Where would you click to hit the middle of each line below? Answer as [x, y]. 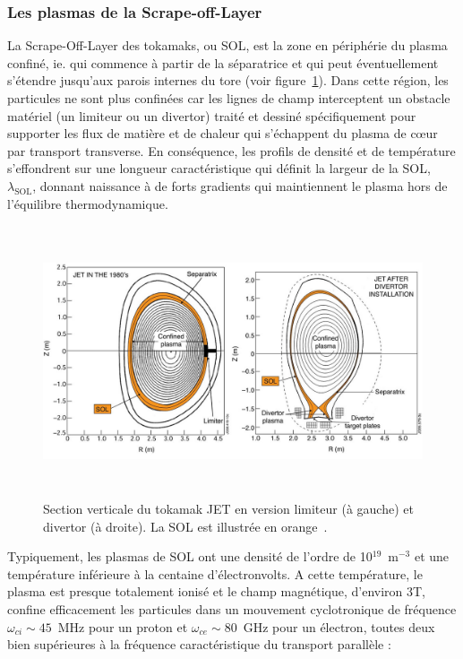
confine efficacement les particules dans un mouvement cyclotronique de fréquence [232, 609]
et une [432, 556]
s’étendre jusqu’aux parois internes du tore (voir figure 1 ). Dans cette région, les [228, 80]
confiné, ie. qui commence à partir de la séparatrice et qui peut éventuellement [223, 62]
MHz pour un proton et [123, 626]
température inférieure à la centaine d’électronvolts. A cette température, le [215, 573]
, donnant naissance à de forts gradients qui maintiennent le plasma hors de [240, 185]
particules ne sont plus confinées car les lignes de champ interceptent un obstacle [229, 98]
